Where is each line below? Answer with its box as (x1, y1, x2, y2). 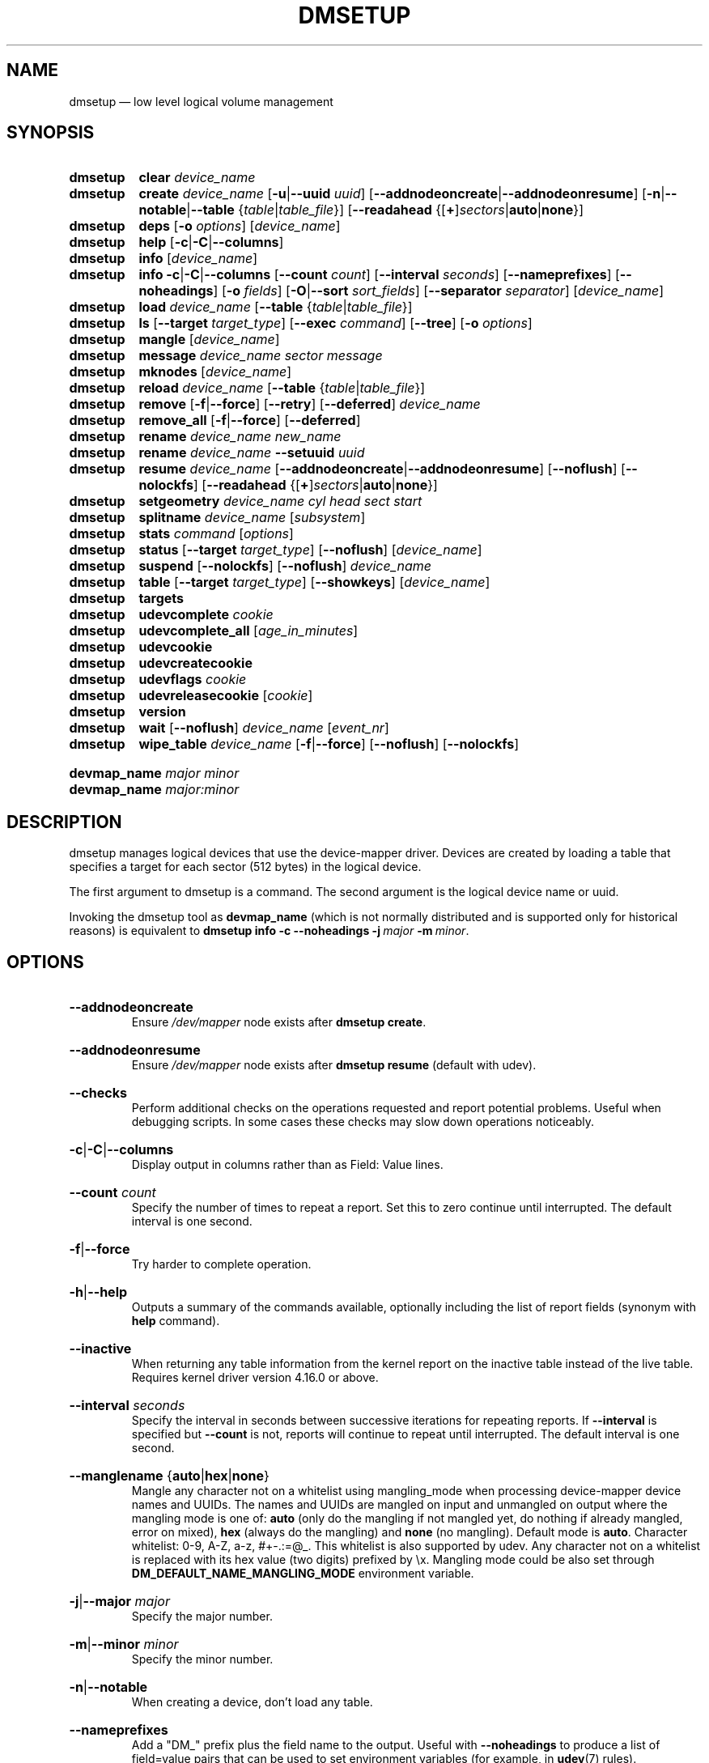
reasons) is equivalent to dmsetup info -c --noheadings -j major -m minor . (69, 924, 469, 938)
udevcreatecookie (138, 655, 253, 672)
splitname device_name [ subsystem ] (138, 509, 366, 526)
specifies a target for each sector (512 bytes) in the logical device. (69, 860, 422, 874)
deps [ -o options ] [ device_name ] (138, 218, 341, 235)
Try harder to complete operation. (131, 1257, 312, 1272)
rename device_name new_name (138, 428, 342, 445)
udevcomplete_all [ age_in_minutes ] (138, 622, 359, 639)
